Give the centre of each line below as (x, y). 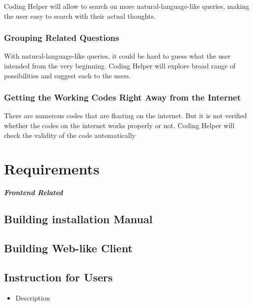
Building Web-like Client (68, 248)
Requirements (52, 169)
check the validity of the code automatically (70, 135)
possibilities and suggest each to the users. (68, 75)
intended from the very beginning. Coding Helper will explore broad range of (120, 66)
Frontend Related (33, 192)
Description (33, 297)
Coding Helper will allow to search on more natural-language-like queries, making (127, 6)
